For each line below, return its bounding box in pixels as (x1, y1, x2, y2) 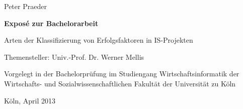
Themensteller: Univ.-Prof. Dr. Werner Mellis (4, 51, 144, 62)
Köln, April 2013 (4, 95, 55, 105)
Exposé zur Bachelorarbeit (4, 18, 99, 28)
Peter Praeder (4, 1, 47, 11)
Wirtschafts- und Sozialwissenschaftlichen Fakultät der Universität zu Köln (4, 78, 236, 88)
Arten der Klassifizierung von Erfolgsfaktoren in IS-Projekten (4, 35, 193, 45)
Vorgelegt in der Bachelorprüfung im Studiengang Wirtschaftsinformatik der (4, 68, 239, 79)
